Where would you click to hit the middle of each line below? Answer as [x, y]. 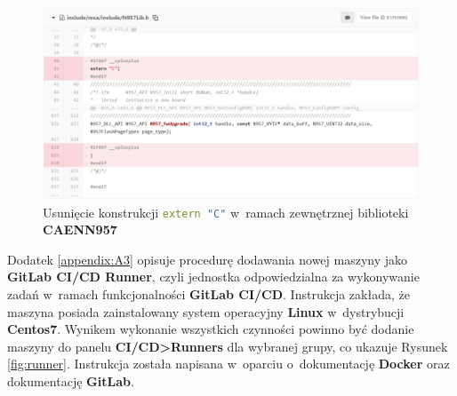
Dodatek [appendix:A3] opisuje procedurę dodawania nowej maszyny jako [208, 259]
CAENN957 [80, 230]
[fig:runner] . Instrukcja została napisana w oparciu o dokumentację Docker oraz [228, 364]
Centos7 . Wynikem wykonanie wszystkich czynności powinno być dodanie [211, 329]
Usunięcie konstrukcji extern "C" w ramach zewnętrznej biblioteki [226, 212]
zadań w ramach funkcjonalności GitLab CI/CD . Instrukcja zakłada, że [208, 294]
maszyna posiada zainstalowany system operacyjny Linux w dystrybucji [206, 311]
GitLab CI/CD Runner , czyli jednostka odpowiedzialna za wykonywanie [213, 277]
